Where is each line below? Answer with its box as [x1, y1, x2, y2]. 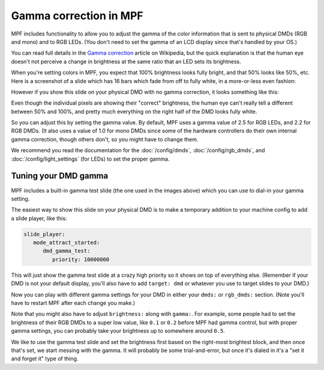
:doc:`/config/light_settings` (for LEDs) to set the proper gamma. [11, 155, 170, 162]
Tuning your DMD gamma [11, 171, 109, 181]
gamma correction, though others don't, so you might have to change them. [11, 135, 199, 143]
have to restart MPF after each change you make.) [11, 300, 136, 307]
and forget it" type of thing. [11, 355, 79, 362]
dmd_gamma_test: [43, 247, 91, 254]
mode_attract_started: [33, 239, 100, 246]
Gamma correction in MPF [11, 9, 143, 22]
